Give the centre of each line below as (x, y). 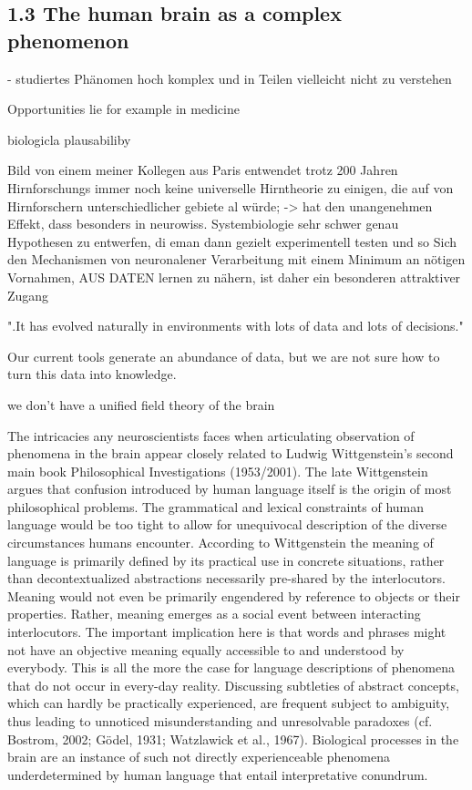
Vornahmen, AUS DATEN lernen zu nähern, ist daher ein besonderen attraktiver (234, 277)
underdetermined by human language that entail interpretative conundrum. (218, 774)
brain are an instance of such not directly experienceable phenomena (199, 757)
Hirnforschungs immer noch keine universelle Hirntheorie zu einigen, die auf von (231, 187)
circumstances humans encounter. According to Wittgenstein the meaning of (221, 543)
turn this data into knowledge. (92, 374)
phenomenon (68, 40)
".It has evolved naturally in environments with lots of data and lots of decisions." (236, 326)
